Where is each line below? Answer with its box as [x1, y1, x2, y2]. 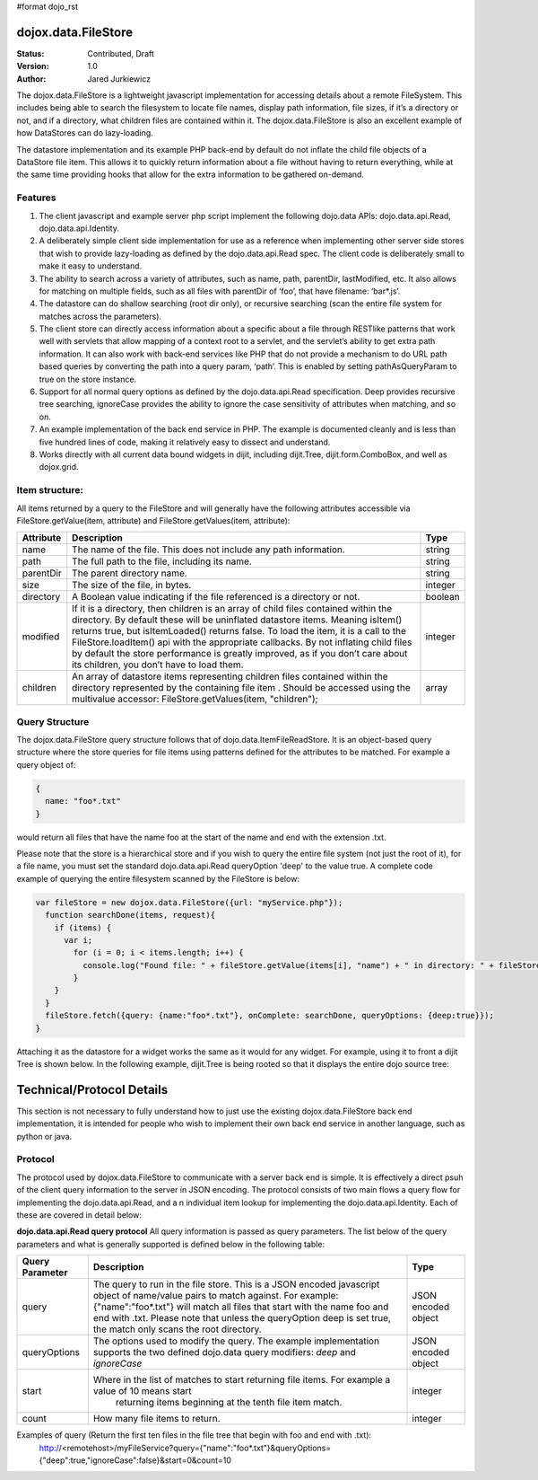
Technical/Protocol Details [16, 1082, 169, 1097]
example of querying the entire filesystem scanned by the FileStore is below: [16, 873, 300, 884]
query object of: [16, 759, 76, 770]
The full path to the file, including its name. [72, 555, 253, 568]
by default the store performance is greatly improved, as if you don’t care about [72, 647, 408, 660]
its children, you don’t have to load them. [72, 658, 244, 671]
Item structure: [16, 484, 84, 497]
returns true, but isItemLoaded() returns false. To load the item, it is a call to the [72, 625, 407, 638]
